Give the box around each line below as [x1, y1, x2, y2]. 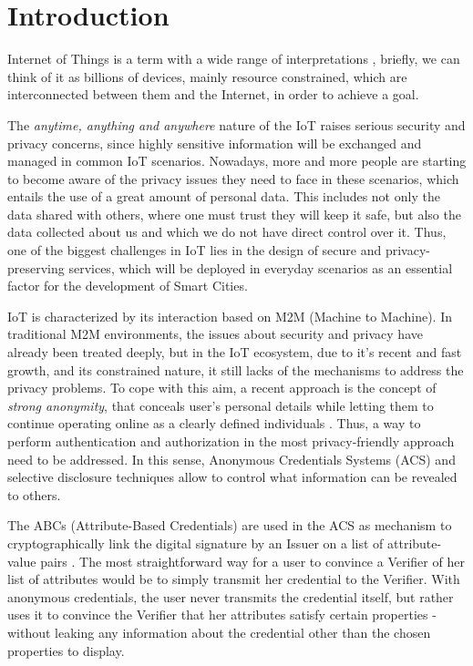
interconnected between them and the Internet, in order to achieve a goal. [7, 85, 419, 104]
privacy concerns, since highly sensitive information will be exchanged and [7, 133, 422, 152]
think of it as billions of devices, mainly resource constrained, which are [7, 67, 407, 86]
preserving [7, 258, 65, 277]
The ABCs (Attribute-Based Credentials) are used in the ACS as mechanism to [7, 516, 452, 535]
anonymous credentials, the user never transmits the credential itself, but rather [7, 587, 454, 606]
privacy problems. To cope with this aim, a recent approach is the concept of [7, 378, 437, 397]
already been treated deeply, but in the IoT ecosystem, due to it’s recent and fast [7, 343, 462, 362]
